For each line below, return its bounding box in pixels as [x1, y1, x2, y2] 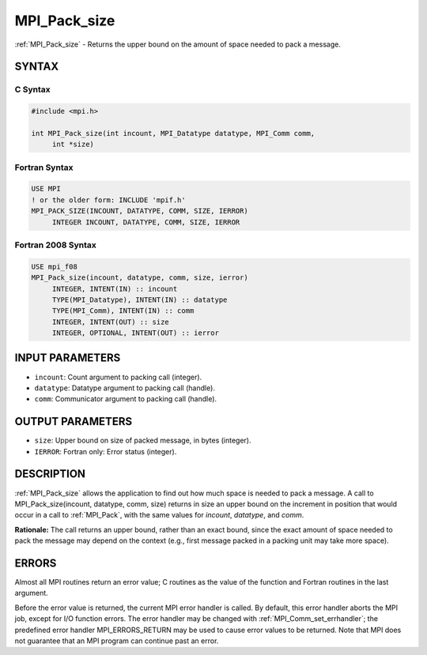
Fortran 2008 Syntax [14, 239, 96, 250]
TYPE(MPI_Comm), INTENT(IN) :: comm [51, 307, 195, 315]
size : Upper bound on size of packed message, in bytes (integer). [34, 435, 252, 446]
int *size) [51, 140, 95, 149]
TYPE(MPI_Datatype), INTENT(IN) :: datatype [51, 295, 228, 304]
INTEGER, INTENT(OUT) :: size [51, 317, 169, 326]
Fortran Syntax [14, 162, 74, 173]
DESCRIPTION [14, 467, 86, 481]
